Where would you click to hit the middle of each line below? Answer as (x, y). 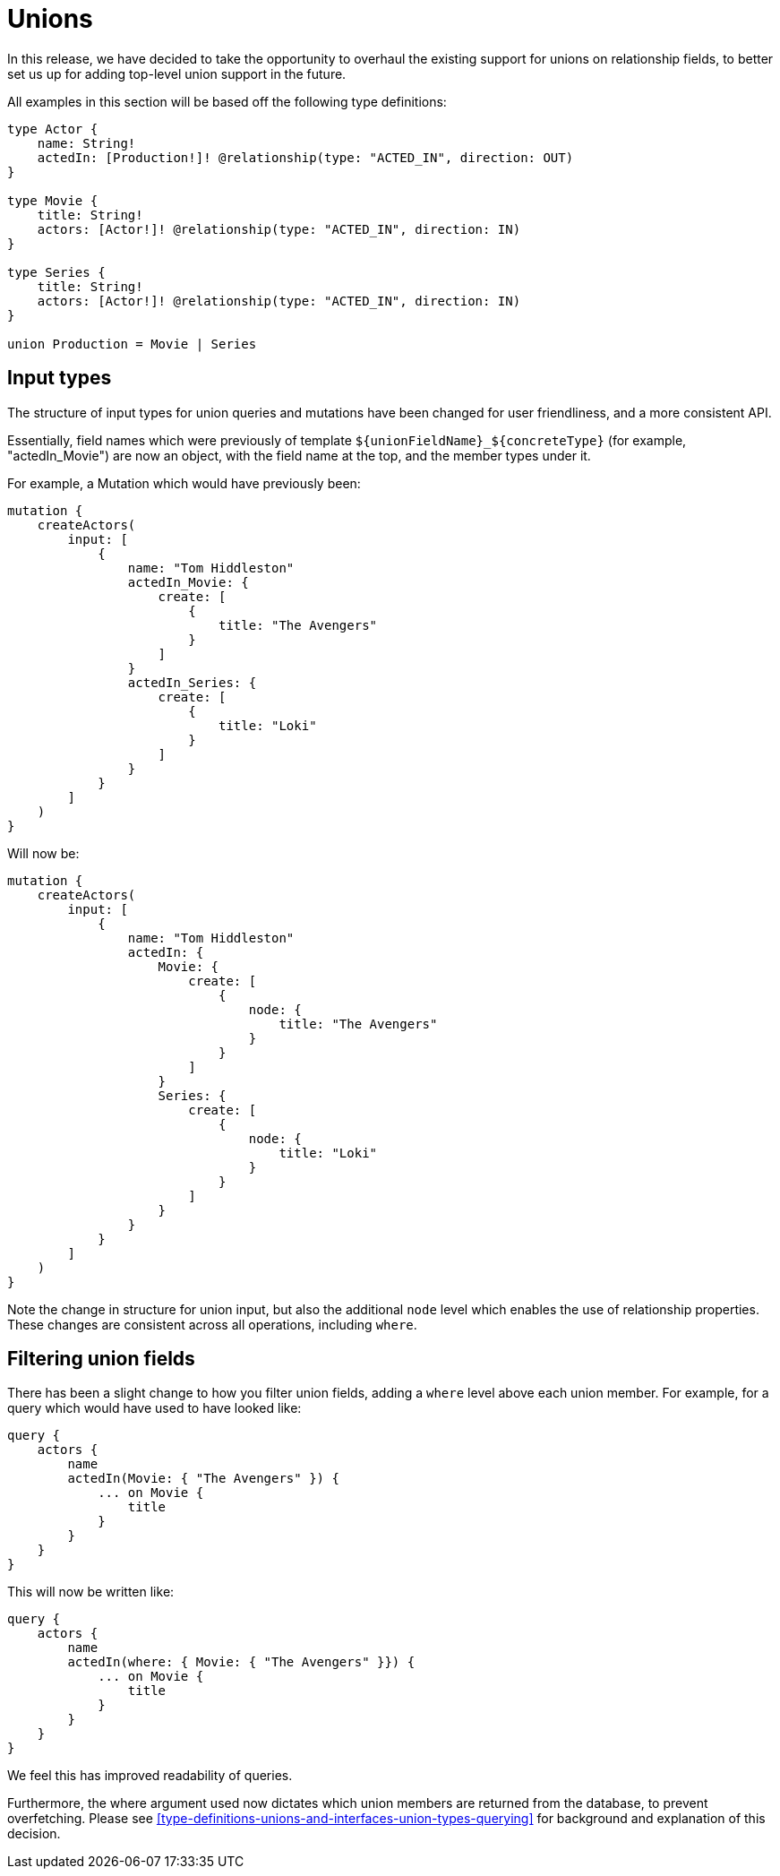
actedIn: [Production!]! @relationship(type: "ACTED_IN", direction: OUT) (305, 157)
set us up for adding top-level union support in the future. (177, 73)
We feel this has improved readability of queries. (150, 1776)
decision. (34, 1834)
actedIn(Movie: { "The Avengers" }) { (203, 1479)
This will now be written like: (91, 1592)
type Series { (56, 272)
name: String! (86, 143)
